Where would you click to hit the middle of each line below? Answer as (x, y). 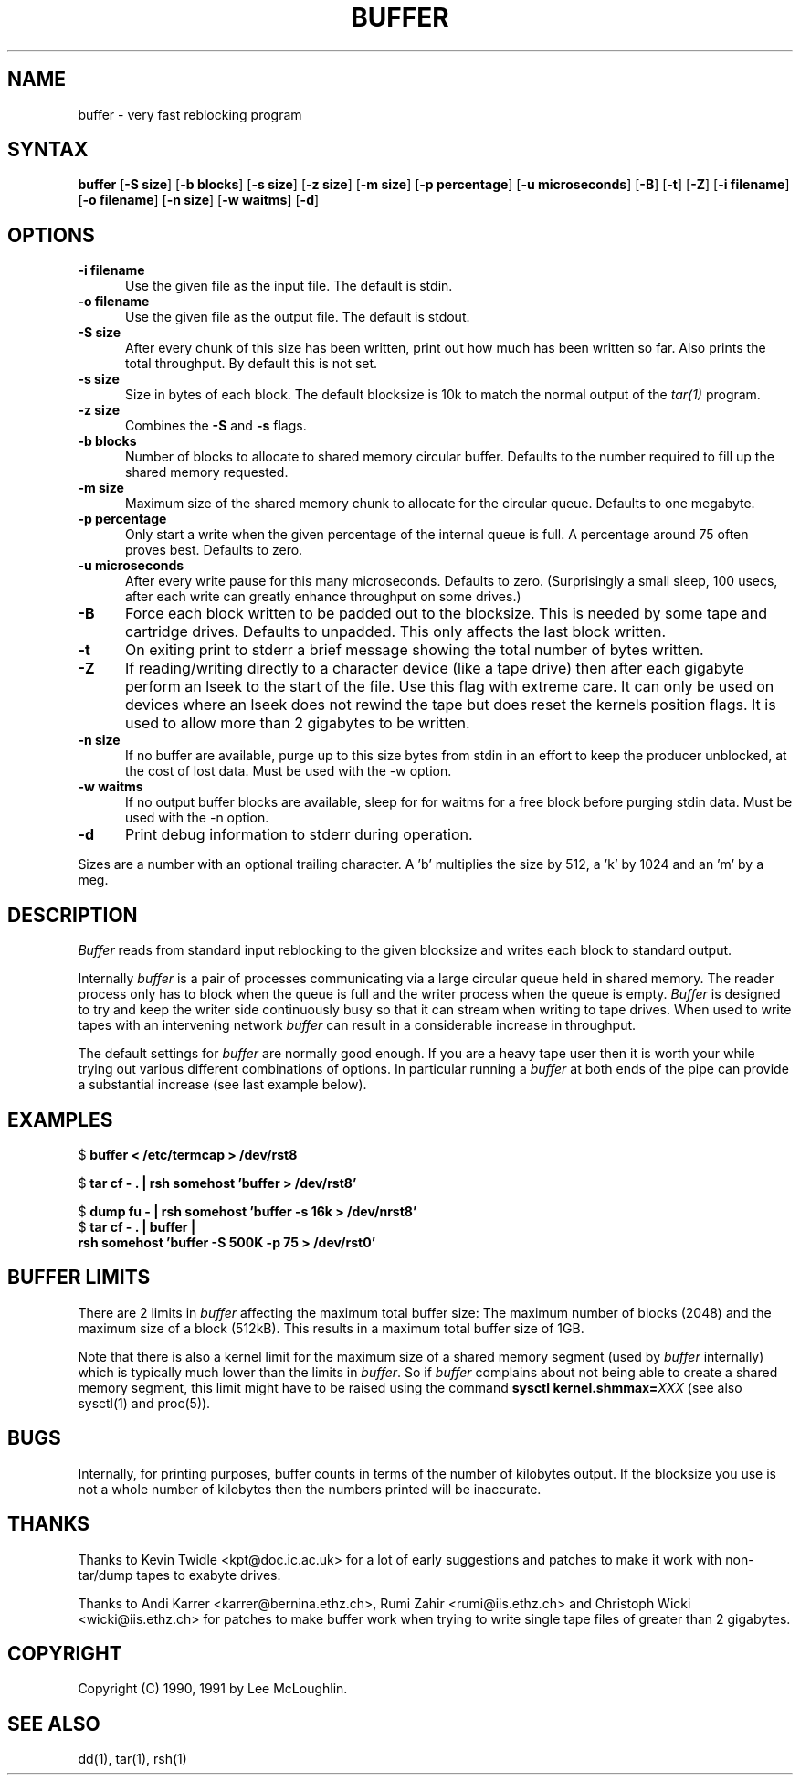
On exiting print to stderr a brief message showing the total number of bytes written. (414, 650)
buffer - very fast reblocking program (190, 114)
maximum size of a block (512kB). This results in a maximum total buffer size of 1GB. (331, 1328)
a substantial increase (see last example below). (222, 1085)
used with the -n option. (197, 818)
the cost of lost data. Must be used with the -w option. (289, 771)
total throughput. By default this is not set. (252, 364)
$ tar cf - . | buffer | (137, 1226)
